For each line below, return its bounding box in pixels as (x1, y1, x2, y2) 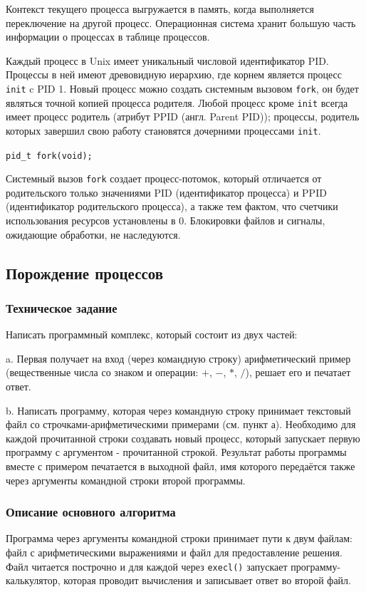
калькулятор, (6, 573, 61, 588)
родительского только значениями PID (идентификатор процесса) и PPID (6, 185, 327, 199)
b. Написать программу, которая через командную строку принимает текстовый (6, 403, 351, 417)
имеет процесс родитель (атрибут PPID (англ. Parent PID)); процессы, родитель (6, 109, 360, 124)
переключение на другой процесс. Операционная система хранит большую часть (6, 15, 356, 30)
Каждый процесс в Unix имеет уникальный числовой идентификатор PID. (6, 53, 329, 68)
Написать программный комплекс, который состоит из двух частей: (6, 327, 298, 342)
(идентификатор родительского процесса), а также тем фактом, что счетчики (6, 199, 338, 214)
